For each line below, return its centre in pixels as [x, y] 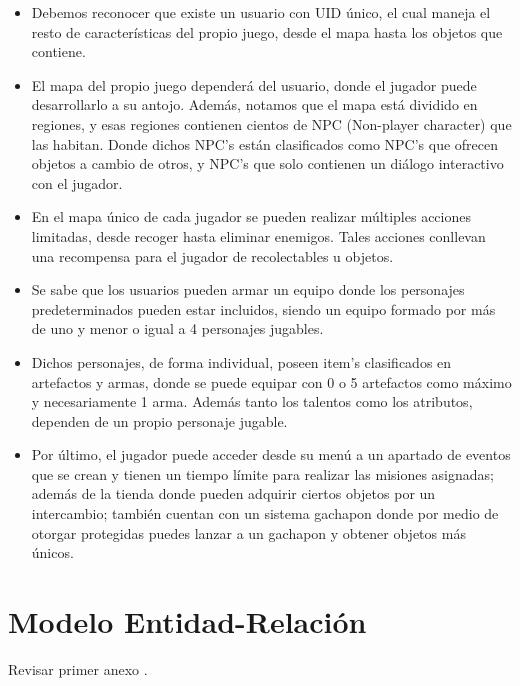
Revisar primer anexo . [78, 668]
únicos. [52, 552]
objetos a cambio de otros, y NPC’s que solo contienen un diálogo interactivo [267, 163]
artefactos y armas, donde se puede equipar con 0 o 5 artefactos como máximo [271, 381]
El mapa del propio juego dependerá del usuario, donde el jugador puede [254, 84]
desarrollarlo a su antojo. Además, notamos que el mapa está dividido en [254, 104]
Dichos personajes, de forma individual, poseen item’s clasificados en [241, 361]
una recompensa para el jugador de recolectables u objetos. [212, 255]
